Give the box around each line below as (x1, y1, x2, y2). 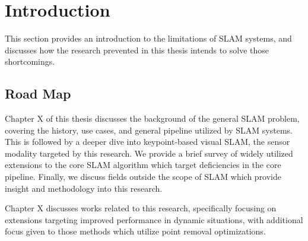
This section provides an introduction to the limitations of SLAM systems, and (5, 32, 292, 45)
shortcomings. (5, 55, 55, 68)
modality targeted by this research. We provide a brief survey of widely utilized (5, 147, 293, 159)
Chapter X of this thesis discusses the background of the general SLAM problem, (5, 112, 300, 125)
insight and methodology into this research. (5, 182, 163, 194)
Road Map (5, 84, 71, 103)
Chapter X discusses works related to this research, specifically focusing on (5, 202, 277, 214)
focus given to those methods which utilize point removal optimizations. (5, 225, 266, 237)
